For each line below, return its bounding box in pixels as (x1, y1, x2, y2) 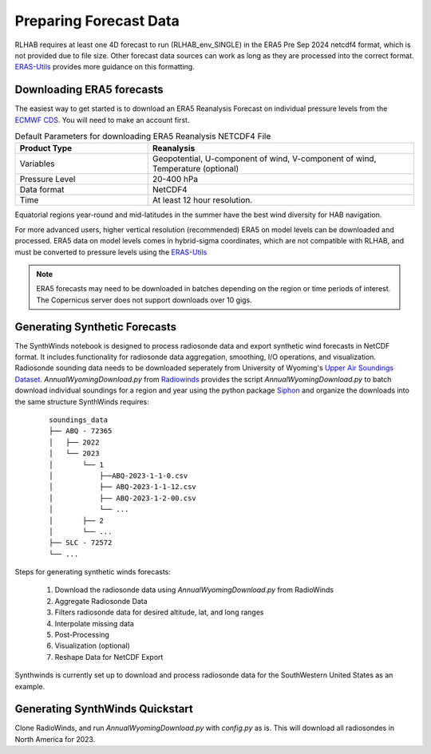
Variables (19, 158, 55, 169)
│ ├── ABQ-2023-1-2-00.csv (49, 493, 197, 503)
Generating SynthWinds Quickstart (14, 702, 193, 716)
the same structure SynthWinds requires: (14, 397, 149, 406)
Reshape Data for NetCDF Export (54, 652, 164, 661)
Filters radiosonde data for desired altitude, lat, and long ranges (54, 607, 264, 618)
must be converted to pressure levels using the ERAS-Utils (14, 247, 208, 257)
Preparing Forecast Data (14, 12, 180, 30)
